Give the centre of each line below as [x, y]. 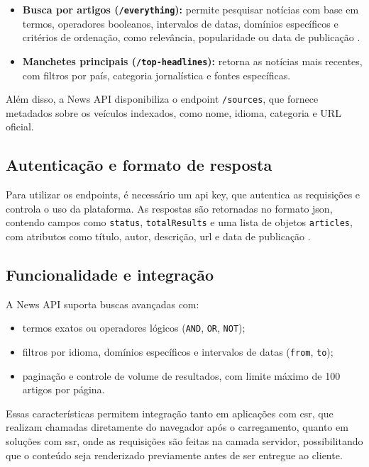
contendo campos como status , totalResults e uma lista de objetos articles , [179, 222]
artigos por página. [64, 389]
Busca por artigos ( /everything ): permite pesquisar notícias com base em [191, 9]
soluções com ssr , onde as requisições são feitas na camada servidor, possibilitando [184, 441]
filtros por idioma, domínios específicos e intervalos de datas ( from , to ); [178, 352]
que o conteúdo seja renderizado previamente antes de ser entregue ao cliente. [174, 455]
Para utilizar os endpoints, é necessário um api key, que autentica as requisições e [183, 195]
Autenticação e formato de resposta [139, 165]
